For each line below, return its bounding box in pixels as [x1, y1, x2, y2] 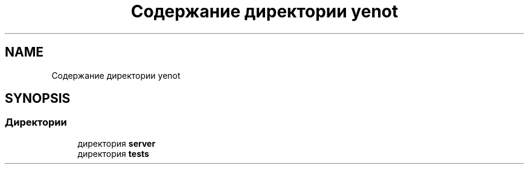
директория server [77, 138, 156, 149]
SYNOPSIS [5, 91, 71, 106]
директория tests [77, 148, 149, 159]
